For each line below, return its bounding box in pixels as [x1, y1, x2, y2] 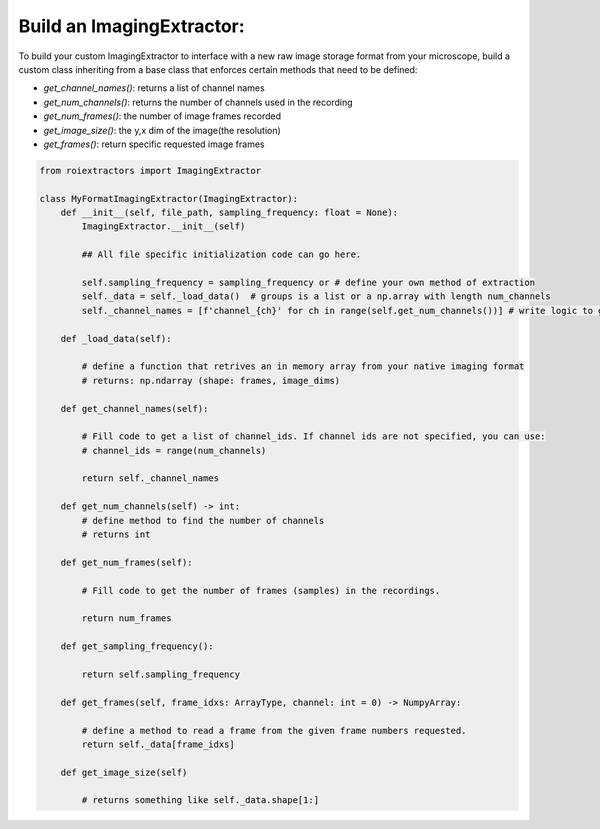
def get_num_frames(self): [60, 556, 194, 568]
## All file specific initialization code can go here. [81, 249, 362, 260]
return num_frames [81, 613, 172, 624]
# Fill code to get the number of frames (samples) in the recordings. [81, 585, 441, 596]
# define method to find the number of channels [81, 515, 325, 526]
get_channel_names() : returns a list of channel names [43, 82, 265, 94]
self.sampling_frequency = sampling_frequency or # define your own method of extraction [81, 277, 535, 288]
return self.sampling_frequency [81, 668, 240, 680]
